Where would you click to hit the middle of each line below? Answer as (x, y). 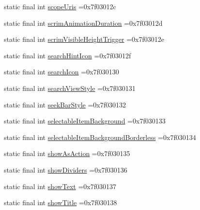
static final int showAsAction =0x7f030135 (67, 153)
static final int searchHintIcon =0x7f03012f (68, 55)
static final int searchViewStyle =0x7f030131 (70, 88)
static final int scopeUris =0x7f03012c (60, 6)
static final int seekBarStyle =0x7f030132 (65, 104)
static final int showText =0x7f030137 (60, 186)
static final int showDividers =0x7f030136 (66, 169)
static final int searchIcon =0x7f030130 (62, 72)
